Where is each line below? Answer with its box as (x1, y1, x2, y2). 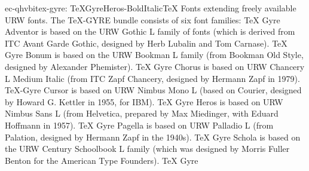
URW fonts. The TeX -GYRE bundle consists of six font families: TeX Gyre (5, 13, 280, 26)
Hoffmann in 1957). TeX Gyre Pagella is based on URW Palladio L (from (5, 118, 274, 131)
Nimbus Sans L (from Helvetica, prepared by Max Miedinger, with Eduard (5, 107, 279, 120)
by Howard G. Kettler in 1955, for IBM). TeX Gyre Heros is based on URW (5, 95, 283, 108)
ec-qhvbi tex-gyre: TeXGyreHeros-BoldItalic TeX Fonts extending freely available (5, 2, 296, 14)
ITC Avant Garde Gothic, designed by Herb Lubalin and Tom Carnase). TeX (5, 36, 287, 49)
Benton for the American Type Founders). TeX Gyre (5, 154, 198, 166)
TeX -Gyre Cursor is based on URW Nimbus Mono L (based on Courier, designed (5, 84, 302, 96)
